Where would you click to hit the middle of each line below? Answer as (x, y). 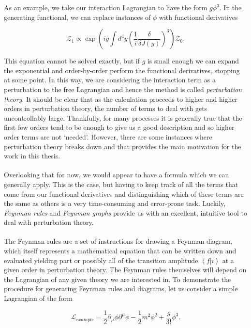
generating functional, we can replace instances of (77, 17)
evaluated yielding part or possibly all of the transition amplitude (101, 260)
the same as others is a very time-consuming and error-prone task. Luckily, (115, 203)
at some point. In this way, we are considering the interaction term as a (110, 80)
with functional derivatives (198, 17)
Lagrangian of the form (38, 298)
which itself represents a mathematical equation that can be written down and (120, 251)
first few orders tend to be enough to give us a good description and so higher (119, 127)
